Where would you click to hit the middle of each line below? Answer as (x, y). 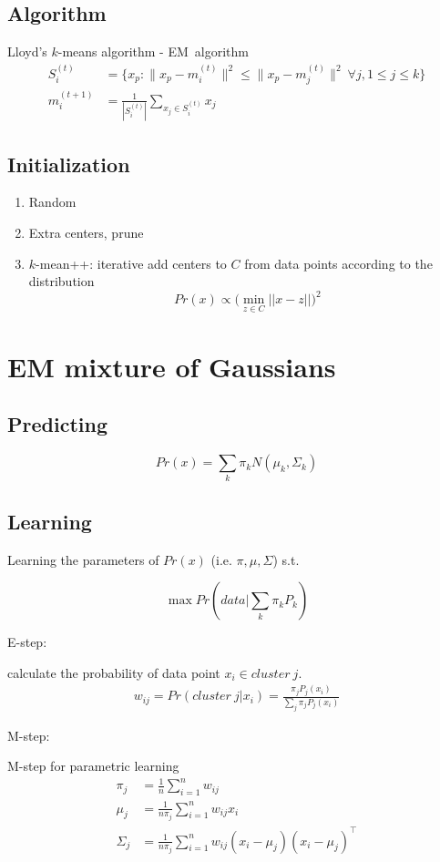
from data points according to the (338, 263)
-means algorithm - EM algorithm (153, 51)
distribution (61, 281)
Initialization (69, 164)
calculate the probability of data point (114, 672)
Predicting (57, 424)
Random (52, 202)
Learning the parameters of (83, 559)
